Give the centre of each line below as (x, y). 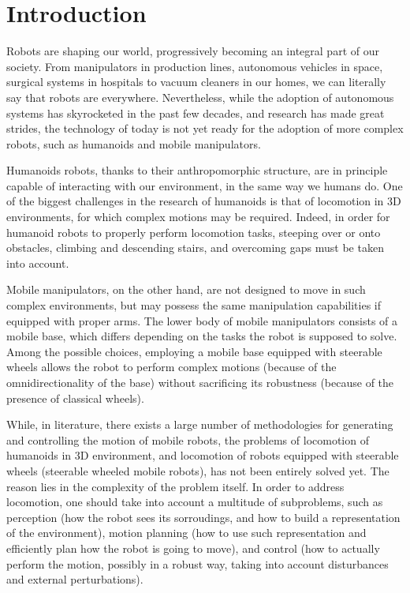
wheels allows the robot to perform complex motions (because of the (171, 367)
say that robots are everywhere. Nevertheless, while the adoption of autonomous (200, 97)
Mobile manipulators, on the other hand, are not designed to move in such (186, 289)
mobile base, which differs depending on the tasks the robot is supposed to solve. (202, 336)
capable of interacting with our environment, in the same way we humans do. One (205, 185)
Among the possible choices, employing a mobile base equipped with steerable (194, 351)
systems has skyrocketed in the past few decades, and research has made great (196, 113)
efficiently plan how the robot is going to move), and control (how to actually (193, 548)
